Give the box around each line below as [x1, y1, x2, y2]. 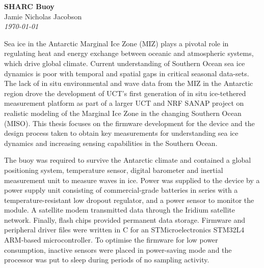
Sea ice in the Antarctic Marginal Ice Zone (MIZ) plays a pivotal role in [4, 38, 229, 48]
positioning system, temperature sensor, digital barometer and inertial [4, 164, 223, 175]
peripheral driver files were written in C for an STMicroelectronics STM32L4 [4, 224, 245, 235]
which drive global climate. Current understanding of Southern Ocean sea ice [4, 57, 245, 68]
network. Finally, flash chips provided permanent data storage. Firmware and [4, 214, 246, 225]
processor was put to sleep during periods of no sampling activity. [4, 254, 209, 265]
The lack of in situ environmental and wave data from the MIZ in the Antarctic [4, 78, 253, 88]
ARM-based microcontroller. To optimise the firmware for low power [4, 234, 218, 245]
